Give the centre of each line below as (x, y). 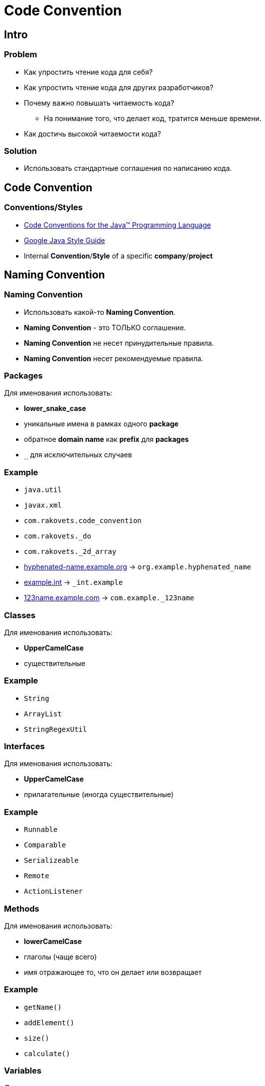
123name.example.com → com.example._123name (109, 598)
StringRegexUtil (56, 729)
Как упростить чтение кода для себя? (88, 72)
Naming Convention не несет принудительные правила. (119, 343)
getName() (43, 1007)
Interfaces (24, 747)
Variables (23, 1071)
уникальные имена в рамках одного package (101, 424)
